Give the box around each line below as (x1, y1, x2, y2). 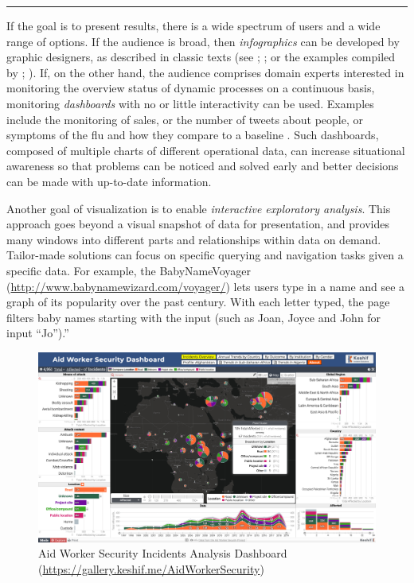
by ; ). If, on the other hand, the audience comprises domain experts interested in (6, 64, 404, 80)
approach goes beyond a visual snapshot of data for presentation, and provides (6, 216, 389, 232)
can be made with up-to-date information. (6, 173, 212, 189)
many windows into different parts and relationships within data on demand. (6, 231, 381, 247)
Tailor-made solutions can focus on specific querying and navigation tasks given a (6, 247, 404, 263)
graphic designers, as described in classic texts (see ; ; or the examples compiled (6, 49, 396, 65)
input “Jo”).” (6, 325, 69, 341)
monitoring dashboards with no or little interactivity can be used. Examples (6, 95, 374, 111)
